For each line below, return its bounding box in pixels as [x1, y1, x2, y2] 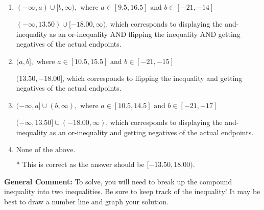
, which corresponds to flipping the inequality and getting [62, 72, 243, 83]
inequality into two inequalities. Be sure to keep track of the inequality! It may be [4, 186, 260, 197]
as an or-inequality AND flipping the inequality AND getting [49, 28, 241, 39]
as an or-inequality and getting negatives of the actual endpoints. [49, 127, 254, 137]
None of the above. [16, 146, 76, 154]
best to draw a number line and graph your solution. [4, 196, 169, 206]
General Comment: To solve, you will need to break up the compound [4, 176, 232, 186]
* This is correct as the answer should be [16, 159, 145, 170]
